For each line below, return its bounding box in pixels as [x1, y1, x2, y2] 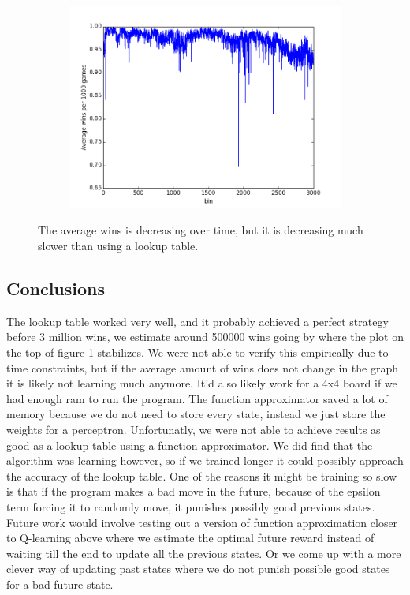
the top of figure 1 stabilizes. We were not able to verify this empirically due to [6, 344, 389, 361]
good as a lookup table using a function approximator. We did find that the [6, 436, 373, 453]
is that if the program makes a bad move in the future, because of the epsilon [6, 483, 381, 500]
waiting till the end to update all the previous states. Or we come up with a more [6, 544, 401, 561]
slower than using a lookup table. [38, 238, 199, 254]
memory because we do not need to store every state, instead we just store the [6, 406, 386, 422]
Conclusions [6, 276, 106, 301]
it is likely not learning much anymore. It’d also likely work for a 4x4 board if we [6, 375, 397, 391]
